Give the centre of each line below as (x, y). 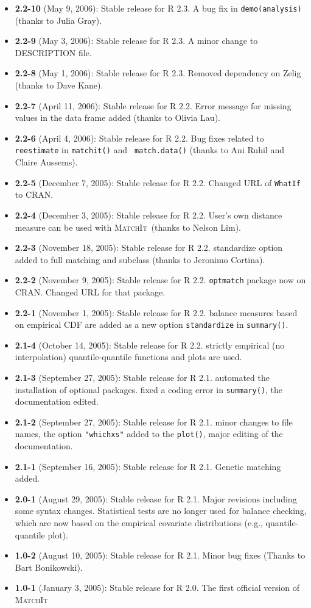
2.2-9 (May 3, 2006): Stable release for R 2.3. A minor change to (136, 41)
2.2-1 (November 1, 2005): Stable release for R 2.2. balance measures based (156, 312)
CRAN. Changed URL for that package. (90, 291)
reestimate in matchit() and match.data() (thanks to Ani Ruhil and (149, 150)
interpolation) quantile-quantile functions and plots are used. (128, 357)
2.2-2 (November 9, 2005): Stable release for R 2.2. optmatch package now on (160, 280)
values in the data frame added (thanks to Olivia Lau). (117, 118)
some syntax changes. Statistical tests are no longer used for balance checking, (161, 511)
